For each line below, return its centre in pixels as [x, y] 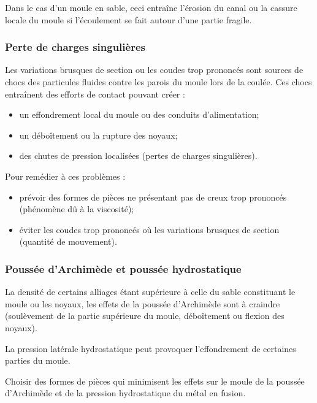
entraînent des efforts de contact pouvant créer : [95, 94]
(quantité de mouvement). [68, 241]
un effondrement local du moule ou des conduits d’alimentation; [139, 114]
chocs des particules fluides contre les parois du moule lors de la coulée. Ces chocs [158, 82]
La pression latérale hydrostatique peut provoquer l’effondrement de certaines [151, 348]
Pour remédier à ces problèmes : [65, 176]
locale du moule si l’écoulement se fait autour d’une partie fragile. [128, 19]
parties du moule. [38, 360]
